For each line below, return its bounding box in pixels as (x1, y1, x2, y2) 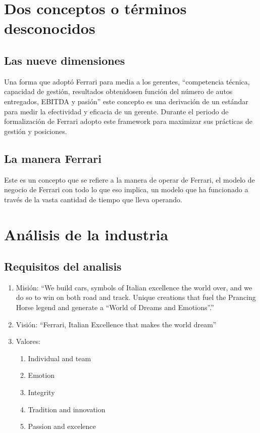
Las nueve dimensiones (4, 52, 125, 68)
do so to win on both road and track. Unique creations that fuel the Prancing (16, 292, 256, 302)
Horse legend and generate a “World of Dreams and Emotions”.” (16, 302, 214, 313)
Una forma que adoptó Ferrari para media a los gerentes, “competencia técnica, (4, 76, 250, 86)
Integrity (28, 387, 55, 398)
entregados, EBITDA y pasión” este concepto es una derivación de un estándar (4, 96, 248, 106)
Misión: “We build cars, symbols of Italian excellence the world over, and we (16, 282, 252, 292)
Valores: (16, 336, 41, 347)
